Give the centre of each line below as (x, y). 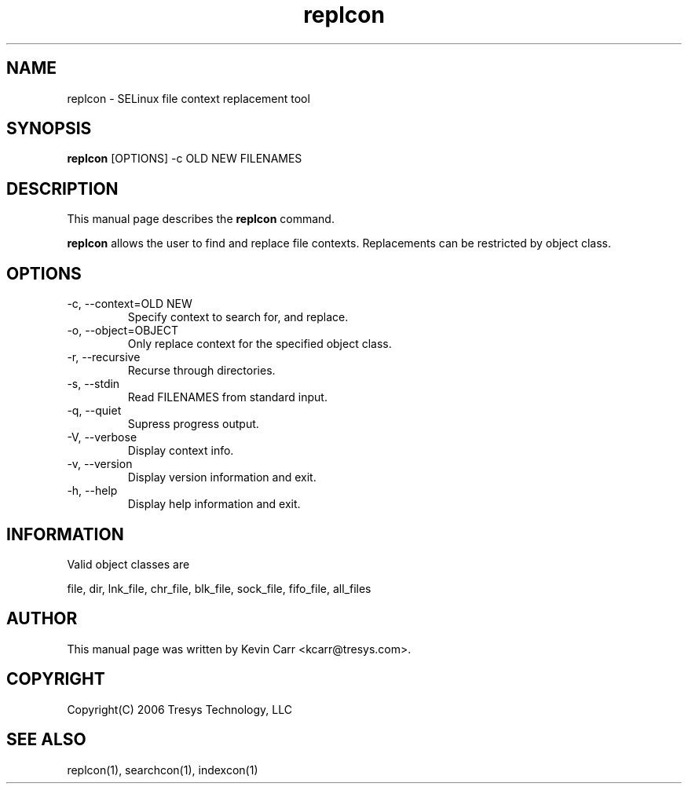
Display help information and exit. (214, 504)
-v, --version (100, 464)
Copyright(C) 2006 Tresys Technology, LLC (179, 709)
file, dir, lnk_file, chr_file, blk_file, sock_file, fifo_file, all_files (219, 588)
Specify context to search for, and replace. (238, 317)
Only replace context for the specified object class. (260, 344)
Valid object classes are (128, 564)
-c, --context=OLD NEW (130, 304)
